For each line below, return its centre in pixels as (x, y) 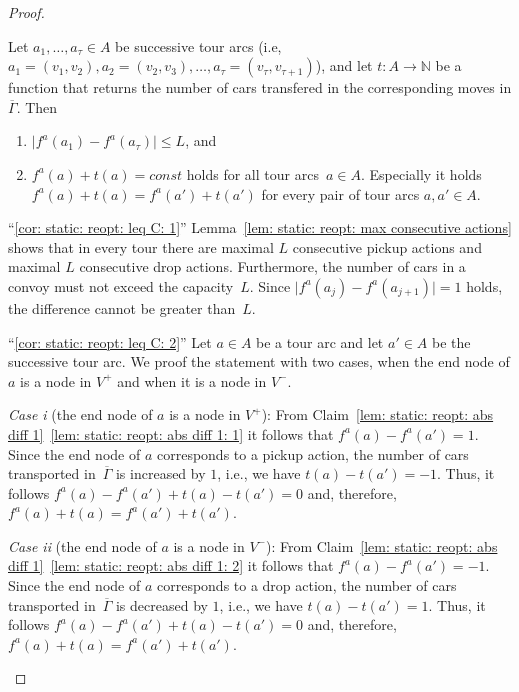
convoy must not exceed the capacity (121, 285)
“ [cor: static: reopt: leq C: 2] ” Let (110, 341)
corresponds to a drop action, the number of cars (306, 585)
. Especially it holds (421, 173)
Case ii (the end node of (82, 545)
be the (451, 341)
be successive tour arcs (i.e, (198, 45)
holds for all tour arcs (252, 173)
